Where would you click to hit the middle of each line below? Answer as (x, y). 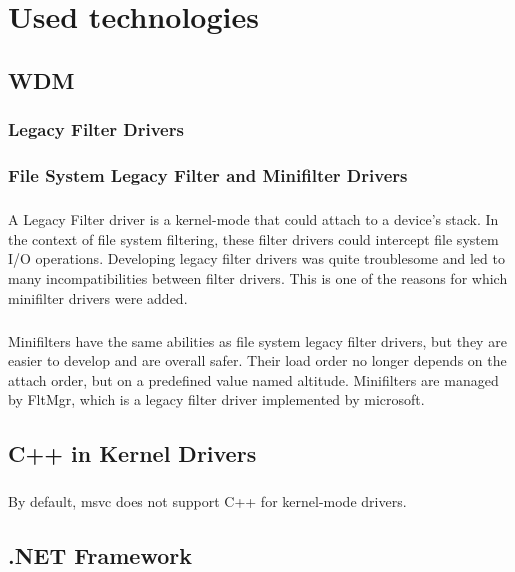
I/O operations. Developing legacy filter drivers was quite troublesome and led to (256, 258)
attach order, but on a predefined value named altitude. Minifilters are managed (253, 379)
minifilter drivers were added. (98, 297)
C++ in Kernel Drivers (132, 453)
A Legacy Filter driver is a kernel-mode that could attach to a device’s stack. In (253, 219)
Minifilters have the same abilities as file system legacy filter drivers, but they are (257, 340)
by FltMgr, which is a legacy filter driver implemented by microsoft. (216, 399)
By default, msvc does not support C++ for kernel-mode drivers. (207, 501)
